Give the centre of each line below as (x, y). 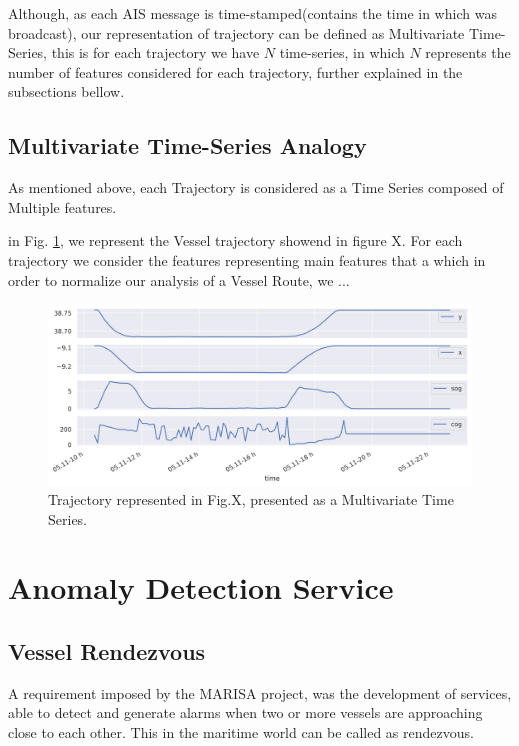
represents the (468, 52)
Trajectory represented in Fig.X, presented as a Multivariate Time (251, 499)
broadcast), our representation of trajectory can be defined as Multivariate (236, 32)
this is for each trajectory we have (155, 52)
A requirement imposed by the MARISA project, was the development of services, (260, 692)
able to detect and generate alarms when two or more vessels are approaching (245, 712)
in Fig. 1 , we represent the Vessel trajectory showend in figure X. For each (235, 240)
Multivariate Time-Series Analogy (187, 145)
